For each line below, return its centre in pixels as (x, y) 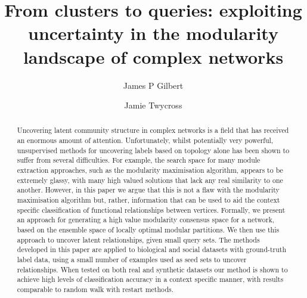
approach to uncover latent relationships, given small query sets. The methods (138, 239)
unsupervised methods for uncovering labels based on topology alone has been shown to (153, 150)
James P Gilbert (153, 85)
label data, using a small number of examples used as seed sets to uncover (132, 260)
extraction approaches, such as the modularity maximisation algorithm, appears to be (150, 170)
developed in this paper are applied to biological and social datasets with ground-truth (152, 249)
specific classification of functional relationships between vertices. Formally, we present (151, 209)
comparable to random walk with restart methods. (95, 289)
